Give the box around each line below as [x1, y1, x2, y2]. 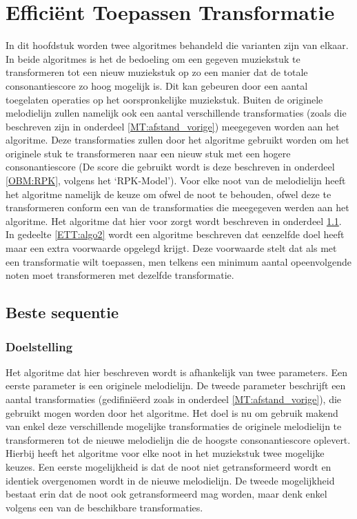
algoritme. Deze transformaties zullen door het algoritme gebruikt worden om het [6, 133, 349, 147]
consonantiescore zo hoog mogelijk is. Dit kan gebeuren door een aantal [6, 78, 308, 92]
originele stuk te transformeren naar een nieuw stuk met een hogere [6, 146, 291, 160]
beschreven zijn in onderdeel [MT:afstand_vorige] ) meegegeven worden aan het [6, 119, 340, 133]
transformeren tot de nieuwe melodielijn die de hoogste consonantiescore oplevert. [6, 432, 351, 447]
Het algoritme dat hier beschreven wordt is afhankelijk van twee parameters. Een [6, 364, 348, 379]
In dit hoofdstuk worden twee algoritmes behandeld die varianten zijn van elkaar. [6, 38, 349, 52]
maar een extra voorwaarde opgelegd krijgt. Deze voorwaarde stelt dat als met [6, 241, 337, 255]
